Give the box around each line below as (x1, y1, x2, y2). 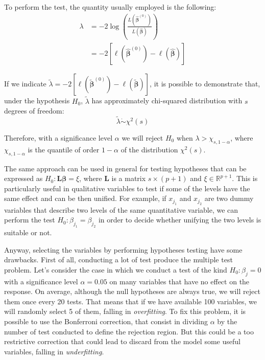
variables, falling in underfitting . (4, 346, 104, 356)
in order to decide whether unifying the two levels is (98, 214, 261, 225)
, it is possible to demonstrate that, (150, 78, 260, 89)
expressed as (4, 173, 43, 184)
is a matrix (111, 173, 146, 184)
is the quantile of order (28, 144, 100, 154)
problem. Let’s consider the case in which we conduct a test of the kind (4, 264, 227, 275)
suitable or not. (4, 227, 52, 238)
